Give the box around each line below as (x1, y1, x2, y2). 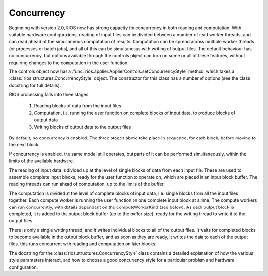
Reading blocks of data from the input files (34, 103, 121, 109)
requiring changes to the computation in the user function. (9, 60, 129, 66)
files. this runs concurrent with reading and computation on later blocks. (9, 241, 157, 247)
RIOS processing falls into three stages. (9, 92, 90, 98)
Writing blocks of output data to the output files (34, 124, 131, 130)
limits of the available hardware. (9, 158, 74, 164)
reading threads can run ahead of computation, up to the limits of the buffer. (9, 181, 165, 187)
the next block (9, 142, 39, 148)
